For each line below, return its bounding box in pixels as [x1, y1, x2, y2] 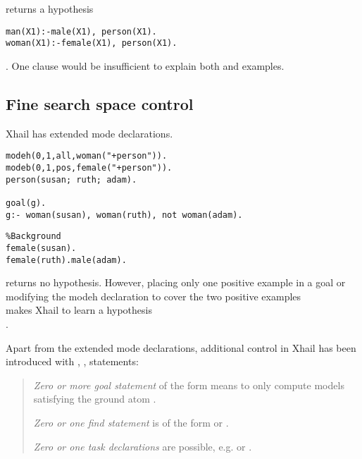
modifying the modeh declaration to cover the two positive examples [6, 288, 301, 303]
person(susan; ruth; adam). [6, 174, 137, 185]
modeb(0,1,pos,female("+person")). [6, 162, 173, 173]
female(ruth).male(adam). [6, 255, 127, 265]
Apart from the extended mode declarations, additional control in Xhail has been [6, 340, 356, 355]
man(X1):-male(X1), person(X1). [6, 26, 157, 37]
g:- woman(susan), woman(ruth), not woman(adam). [6, 209, 243, 220]
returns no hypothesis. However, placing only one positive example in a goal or [6, 275, 346, 290]
